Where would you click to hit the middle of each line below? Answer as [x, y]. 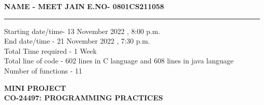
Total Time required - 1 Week [51, 50]
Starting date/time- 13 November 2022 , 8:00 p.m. [82, 31]
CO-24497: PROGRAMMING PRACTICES [84, 98]
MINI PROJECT [35, 87]
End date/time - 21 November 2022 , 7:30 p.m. [77, 41]
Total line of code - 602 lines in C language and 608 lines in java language [119, 61]
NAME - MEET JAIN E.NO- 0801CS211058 [84, 6]
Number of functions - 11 [43, 70]
